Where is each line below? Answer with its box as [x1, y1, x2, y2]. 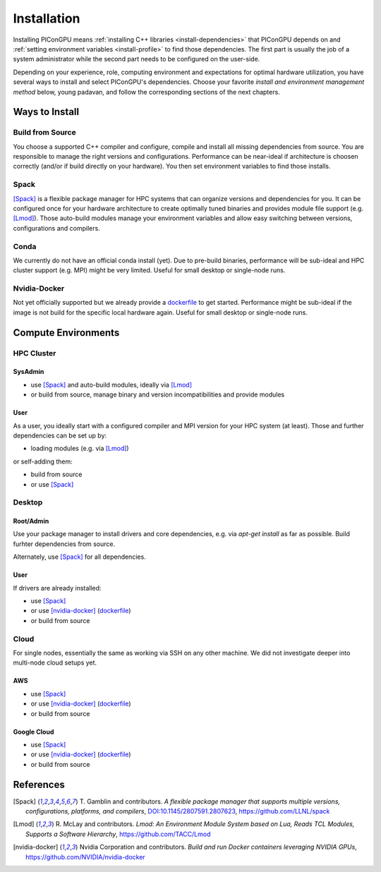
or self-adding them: [13, 457, 73, 466]
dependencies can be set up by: [13, 431, 107, 440]
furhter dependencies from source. [13, 540, 116, 548]
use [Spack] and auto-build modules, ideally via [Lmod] [30, 380, 192, 389]
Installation [13, 11, 80, 26]
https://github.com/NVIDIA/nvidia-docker [25, 852, 146, 861]
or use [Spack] [30, 480, 74, 488]
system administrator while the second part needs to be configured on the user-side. [13, 55, 260, 63]
